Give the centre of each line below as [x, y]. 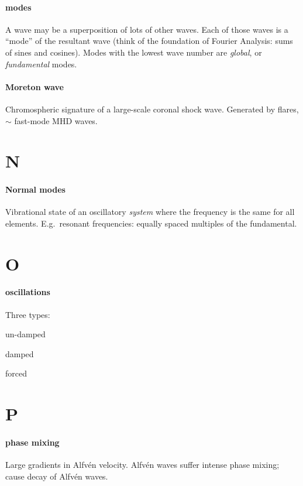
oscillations [28, 292]
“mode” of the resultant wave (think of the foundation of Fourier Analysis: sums [149, 41]
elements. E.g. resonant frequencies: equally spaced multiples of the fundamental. [151, 223]
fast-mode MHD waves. [56, 120]
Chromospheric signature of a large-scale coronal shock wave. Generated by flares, [152, 109]
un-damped [25, 334]
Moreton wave [35, 86]
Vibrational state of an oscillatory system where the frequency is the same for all [150, 212]
